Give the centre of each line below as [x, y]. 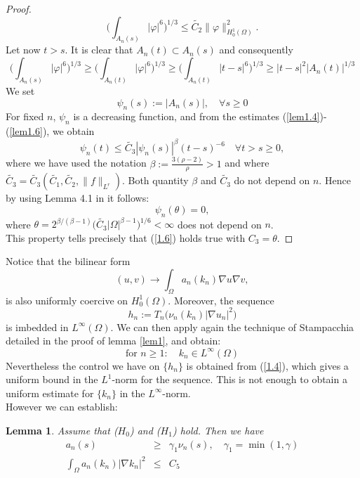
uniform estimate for [50, 393]
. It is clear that [99, 50]
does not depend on [219, 224]
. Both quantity [155, 180]
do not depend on [272, 180]
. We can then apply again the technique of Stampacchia [232, 327]
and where [247, 163]
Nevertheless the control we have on [83, 365]
